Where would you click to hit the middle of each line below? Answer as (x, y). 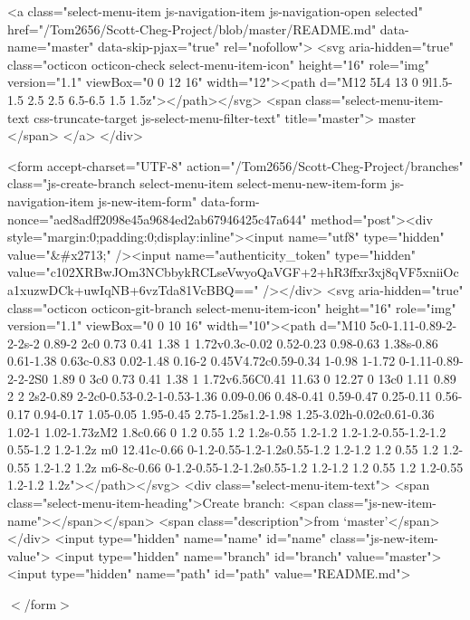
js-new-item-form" (148, 200)
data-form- (230, 200)
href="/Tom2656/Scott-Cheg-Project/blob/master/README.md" (192, 29)
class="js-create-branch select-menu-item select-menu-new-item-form (197, 183)
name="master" (51, 47)
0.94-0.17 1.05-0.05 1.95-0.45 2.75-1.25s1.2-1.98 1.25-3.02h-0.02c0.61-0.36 (234, 414)
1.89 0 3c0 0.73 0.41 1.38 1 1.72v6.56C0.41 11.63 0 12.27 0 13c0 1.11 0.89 (254, 378)
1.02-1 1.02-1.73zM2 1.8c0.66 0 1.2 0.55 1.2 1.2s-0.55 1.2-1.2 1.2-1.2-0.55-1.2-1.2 (227, 431)
